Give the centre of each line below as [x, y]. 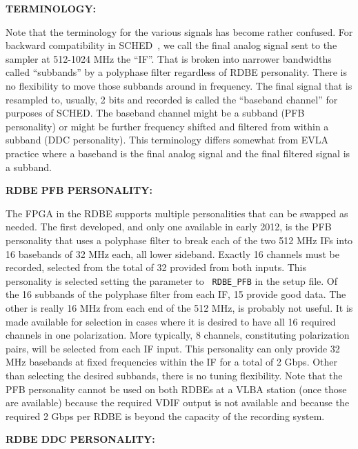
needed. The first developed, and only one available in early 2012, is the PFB [169, 227]
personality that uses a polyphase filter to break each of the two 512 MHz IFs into [179, 240]
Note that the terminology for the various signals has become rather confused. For [179, 31]
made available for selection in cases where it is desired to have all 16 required [171, 321]
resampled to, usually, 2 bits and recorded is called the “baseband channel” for [172, 99]
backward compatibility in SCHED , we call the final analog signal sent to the [171, 45]
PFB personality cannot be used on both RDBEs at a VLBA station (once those [176, 389]
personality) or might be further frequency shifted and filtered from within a [167, 126]
